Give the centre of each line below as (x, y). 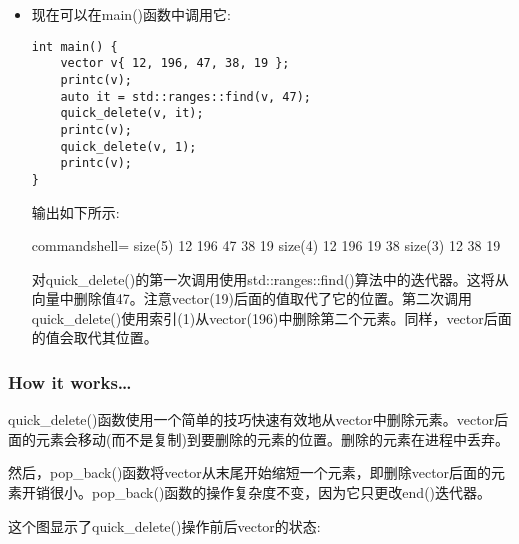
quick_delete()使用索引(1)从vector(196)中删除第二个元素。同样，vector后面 (271, 317)
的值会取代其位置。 (94, 337)
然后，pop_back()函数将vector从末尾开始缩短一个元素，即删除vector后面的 (250, 472)
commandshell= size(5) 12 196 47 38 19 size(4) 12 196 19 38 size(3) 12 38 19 (266, 245)
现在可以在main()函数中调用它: (131, 14)
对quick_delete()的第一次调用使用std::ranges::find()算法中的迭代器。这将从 (270, 278)
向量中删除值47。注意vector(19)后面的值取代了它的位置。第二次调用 (252, 298)
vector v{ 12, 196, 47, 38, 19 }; (175, 63)
